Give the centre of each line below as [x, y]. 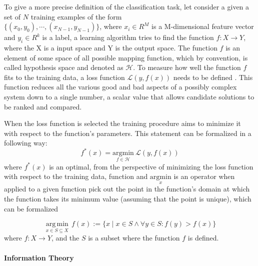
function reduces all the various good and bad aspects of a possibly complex [120, 87]
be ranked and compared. [43, 106]
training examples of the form [76, 16]
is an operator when [204, 176]
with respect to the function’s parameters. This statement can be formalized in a [128, 133]
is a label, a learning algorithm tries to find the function [128, 37]
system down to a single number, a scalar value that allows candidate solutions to [129, 96]
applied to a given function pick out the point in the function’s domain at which [127, 189]
